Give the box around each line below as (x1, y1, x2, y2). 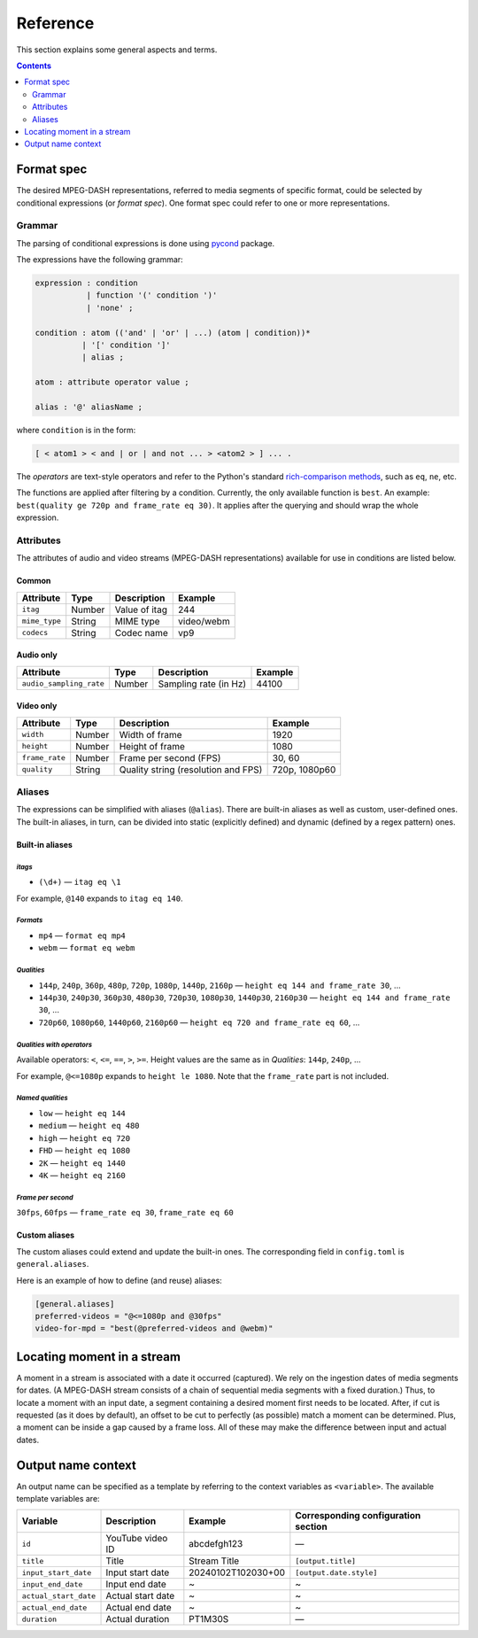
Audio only (16, 649, 58, 660)
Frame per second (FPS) (119, 751, 221, 764)
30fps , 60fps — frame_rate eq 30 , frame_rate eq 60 (16, 1207, 234, 1218)
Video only (16, 701, 58, 711)
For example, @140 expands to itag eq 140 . (16, 893, 183, 904)
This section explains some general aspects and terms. (16, 44, 218, 55)
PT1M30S (189, 1613, 229, 1626)
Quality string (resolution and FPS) (119, 763, 263, 775)
